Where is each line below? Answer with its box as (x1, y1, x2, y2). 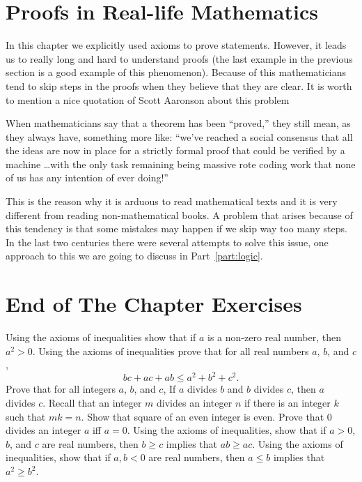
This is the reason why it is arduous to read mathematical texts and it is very (6, 194, 338, 209)
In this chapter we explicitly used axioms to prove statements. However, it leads (6, 38, 347, 52)
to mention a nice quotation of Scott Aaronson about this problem (6, 92, 290, 107)
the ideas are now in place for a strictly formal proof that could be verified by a (6, 143, 345, 158)
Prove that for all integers (6, 382, 116, 396)
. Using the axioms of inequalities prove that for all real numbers (32, 343, 309, 358)
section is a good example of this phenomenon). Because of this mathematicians (6, 65, 347, 80)
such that (6, 409, 46, 423)
